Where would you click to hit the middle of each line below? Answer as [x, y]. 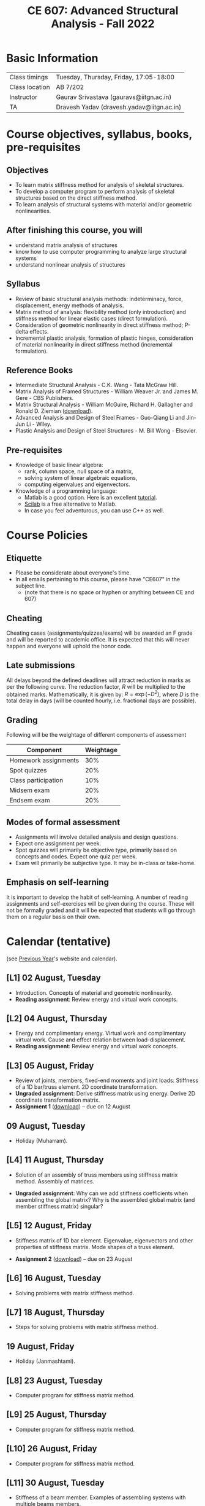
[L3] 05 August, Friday [50, 1066]
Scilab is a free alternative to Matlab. [70, 504]
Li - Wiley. [39, 424]
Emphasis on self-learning [58, 882]
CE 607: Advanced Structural [103, 11]
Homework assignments [44, 761]
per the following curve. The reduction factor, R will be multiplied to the [96, 686]
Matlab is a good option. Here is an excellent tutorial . [91, 498]
